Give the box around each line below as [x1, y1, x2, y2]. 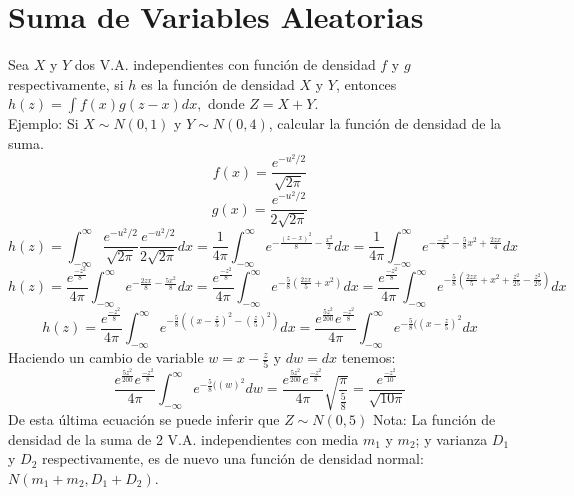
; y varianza [415, 428, 488, 449]
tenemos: [341, 347, 396, 368]
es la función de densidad [141, 73, 295, 94]
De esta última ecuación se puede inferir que [8, 409, 280, 430]
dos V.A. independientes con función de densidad [74, 54, 376, 75]
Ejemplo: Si [8, 113, 79, 134]
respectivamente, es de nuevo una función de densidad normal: [42, 448, 424, 469]
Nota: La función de [372, 409, 496, 430]
